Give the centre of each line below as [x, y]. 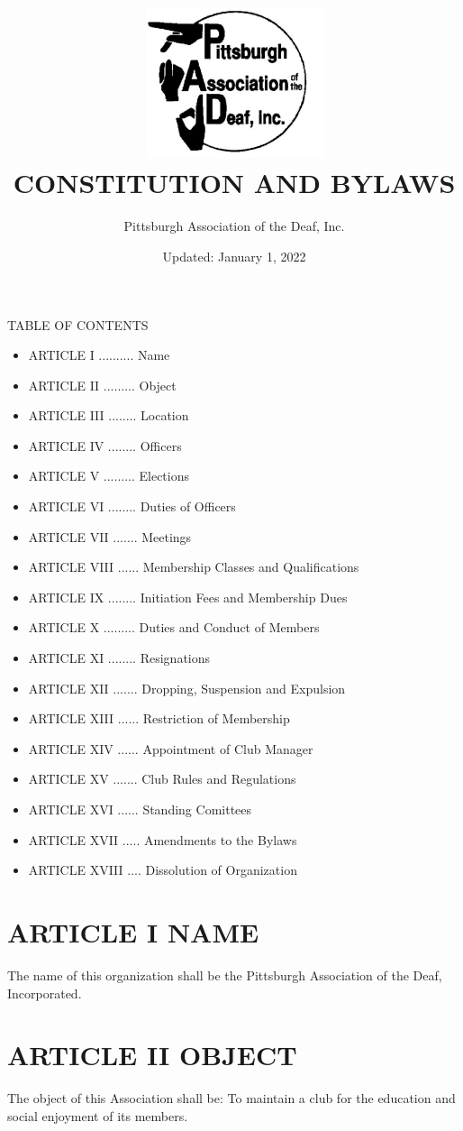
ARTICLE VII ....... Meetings [110, 536]
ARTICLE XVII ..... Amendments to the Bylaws [163, 839]
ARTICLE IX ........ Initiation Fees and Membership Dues [188, 597]
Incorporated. [45, 993]
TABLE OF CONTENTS [78, 324]
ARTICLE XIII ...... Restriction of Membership [159, 718]
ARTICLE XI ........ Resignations [119, 658]
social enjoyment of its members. [98, 1115]
